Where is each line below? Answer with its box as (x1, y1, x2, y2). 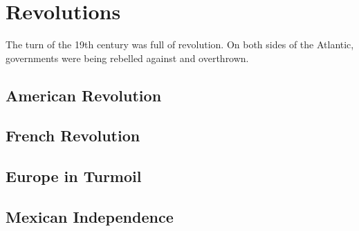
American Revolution (6, 84, 162, 106)
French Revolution (6, 125, 140, 146)
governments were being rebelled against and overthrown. (6, 50, 249, 65)
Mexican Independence (6, 206, 174, 228)
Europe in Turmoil (6, 165, 142, 187)
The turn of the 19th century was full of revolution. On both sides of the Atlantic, (6, 37, 354, 52)
